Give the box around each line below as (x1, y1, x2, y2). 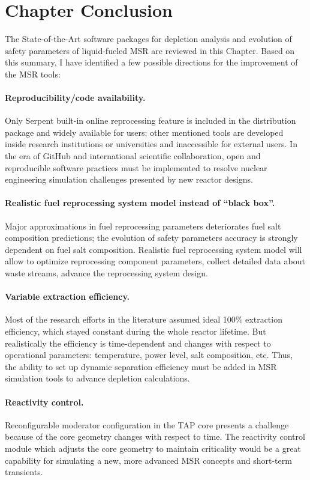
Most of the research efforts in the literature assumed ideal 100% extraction (5, 313, 282, 326)
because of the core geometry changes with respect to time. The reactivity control (5, 430, 305, 443)
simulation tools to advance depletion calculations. (5, 372, 190, 384)
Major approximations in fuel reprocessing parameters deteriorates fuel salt (5, 219, 281, 232)
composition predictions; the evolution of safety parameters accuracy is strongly (5, 231, 298, 244)
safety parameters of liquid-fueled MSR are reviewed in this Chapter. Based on (5, 44, 295, 56)
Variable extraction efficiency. (5, 290, 130, 303)
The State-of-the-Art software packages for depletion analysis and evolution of (5, 32, 292, 45)
